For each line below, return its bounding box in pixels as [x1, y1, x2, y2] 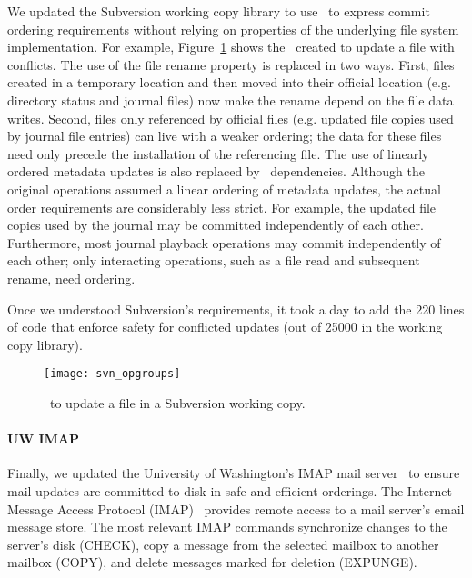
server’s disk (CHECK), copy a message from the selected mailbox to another [7, 534, 439, 553]
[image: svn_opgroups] [44, 367, 181, 381]
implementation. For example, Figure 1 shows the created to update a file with [7, 37, 455, 56]
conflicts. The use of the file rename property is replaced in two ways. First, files [7, 55, 455, 74]
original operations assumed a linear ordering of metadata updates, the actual [7, 179, 441, 198]
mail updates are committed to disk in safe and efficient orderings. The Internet [7, 481, 452, 500]
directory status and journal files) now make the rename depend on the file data [7, 90, 454, 109]
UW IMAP [7, 429, 79, 448]
